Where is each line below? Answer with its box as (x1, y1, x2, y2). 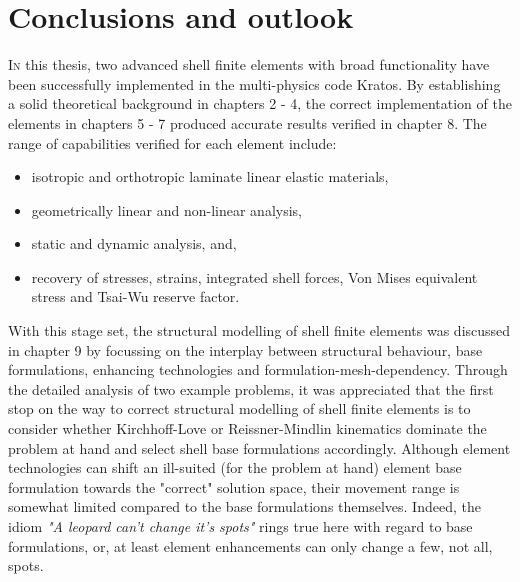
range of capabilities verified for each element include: (8, 132, 337, 153)
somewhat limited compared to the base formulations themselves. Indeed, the (8, 496, 481, 517)
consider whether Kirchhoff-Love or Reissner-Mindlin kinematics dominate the (8, 418, 487, 439)
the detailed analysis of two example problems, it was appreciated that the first (8, 378, 494, 399)
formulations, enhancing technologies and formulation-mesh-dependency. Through (8, 359, 508, 380)
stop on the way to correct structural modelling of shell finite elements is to (8, 398, 471, 419)
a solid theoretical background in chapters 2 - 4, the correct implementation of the (8, 93, 512, 114)
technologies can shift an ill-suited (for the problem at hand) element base (8, 457, 462, 478)
